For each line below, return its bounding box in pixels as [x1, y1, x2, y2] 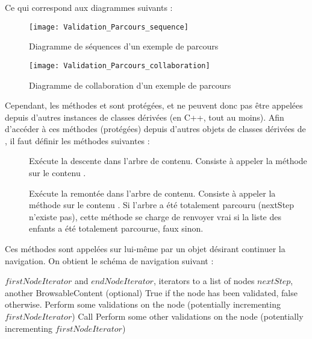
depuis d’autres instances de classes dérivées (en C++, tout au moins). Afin [5, 110, 284, 123]
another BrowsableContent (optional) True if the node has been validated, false [5, 286, 298, 299]
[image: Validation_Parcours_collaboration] [29, 61, 210, 70]
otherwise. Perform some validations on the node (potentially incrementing [5, 298, 281, 311]
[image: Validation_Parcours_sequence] [29, 22, 189, 31]
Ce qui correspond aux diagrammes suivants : [5, 1, 173, 13]
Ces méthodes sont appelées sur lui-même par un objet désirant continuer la [5, 242, 285, 255]
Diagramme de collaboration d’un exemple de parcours [29, 78, 231, 91]
